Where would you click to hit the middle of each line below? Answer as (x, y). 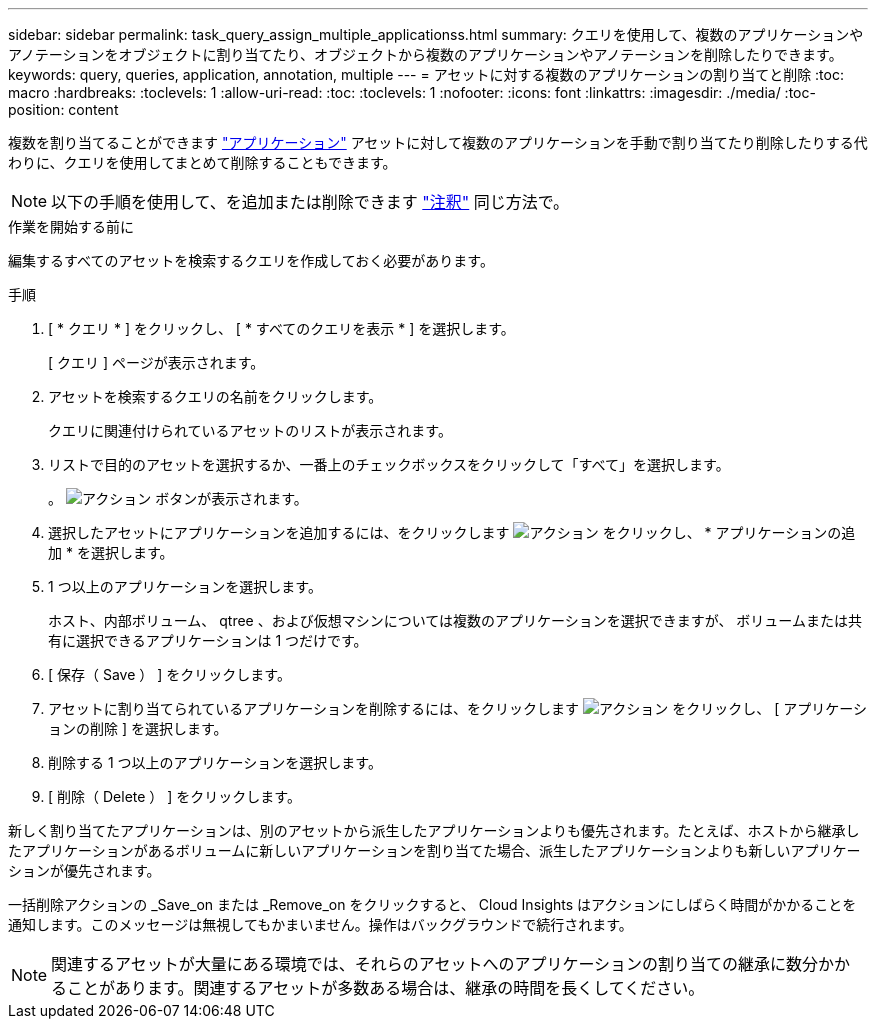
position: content (63, 109)
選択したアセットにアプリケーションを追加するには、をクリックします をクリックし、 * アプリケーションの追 (452, 532)
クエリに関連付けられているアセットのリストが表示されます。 (250, 430)
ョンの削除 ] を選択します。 (138, 728)
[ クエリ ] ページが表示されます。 (156, 362)
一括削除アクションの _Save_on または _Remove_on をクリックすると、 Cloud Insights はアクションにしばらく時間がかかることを (432, 904)
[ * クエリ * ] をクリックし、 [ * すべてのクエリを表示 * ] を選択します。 (281, 328)
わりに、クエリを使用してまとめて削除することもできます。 (202, 162)
